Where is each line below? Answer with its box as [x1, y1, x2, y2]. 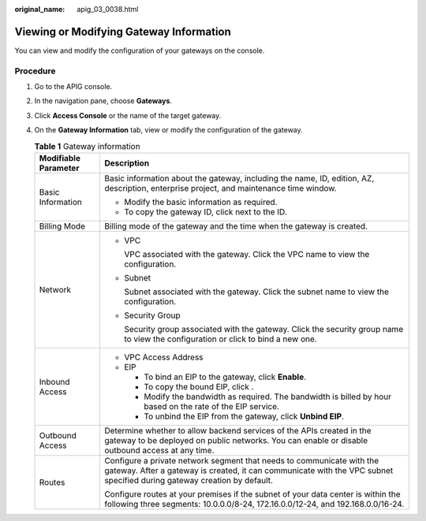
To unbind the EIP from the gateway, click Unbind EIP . [143, 411, 345, 422]
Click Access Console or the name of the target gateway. [34, 110, 222, 120]
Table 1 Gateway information [34, 140, 141, 151]
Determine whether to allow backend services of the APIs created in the [103, 425, 372, 436]
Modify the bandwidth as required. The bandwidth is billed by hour [143, 391, 392, 402]
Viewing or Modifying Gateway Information [14, 24, 232, 39]
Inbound [39, 376, 70, 387]
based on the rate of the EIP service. [143, 400, 280, 411]
